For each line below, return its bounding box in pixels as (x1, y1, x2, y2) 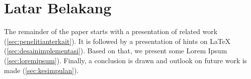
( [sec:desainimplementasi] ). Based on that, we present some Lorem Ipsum (4, 45, 227, 56)
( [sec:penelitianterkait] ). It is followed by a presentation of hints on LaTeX (4, 36, 231, 46)
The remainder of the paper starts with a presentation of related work (4, 26, 218, 37)
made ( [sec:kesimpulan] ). (4, 65, 79, 75)
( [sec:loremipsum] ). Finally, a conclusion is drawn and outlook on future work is (4, 55, 247, 65)
